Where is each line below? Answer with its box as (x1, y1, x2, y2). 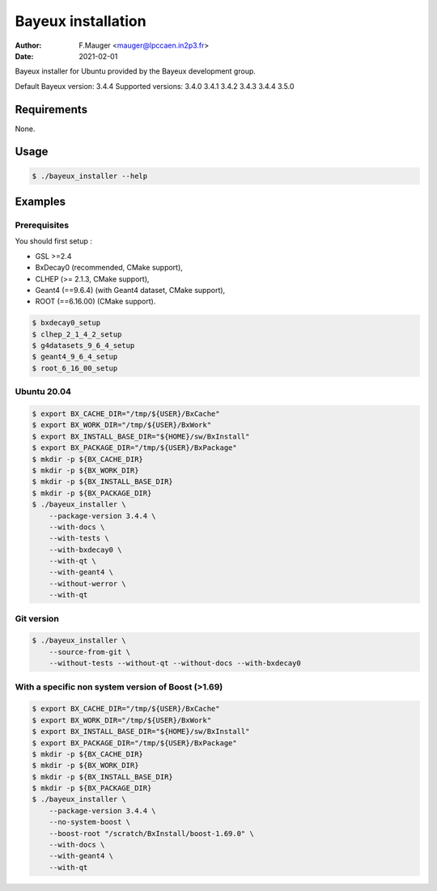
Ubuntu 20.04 (15, 386, 72, 397)
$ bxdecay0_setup (32, 318, 101, 328)
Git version (15, 613, 60, 624)
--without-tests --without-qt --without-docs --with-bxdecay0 (49, 659, 301, 668)
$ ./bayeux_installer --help (32, 171, 148, 180)
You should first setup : (15, 236, 92, 246)
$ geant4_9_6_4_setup (32, 352, 118, 362)
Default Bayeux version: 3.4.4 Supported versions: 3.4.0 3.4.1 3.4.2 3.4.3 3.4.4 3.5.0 (15, 81, 295, 91)
